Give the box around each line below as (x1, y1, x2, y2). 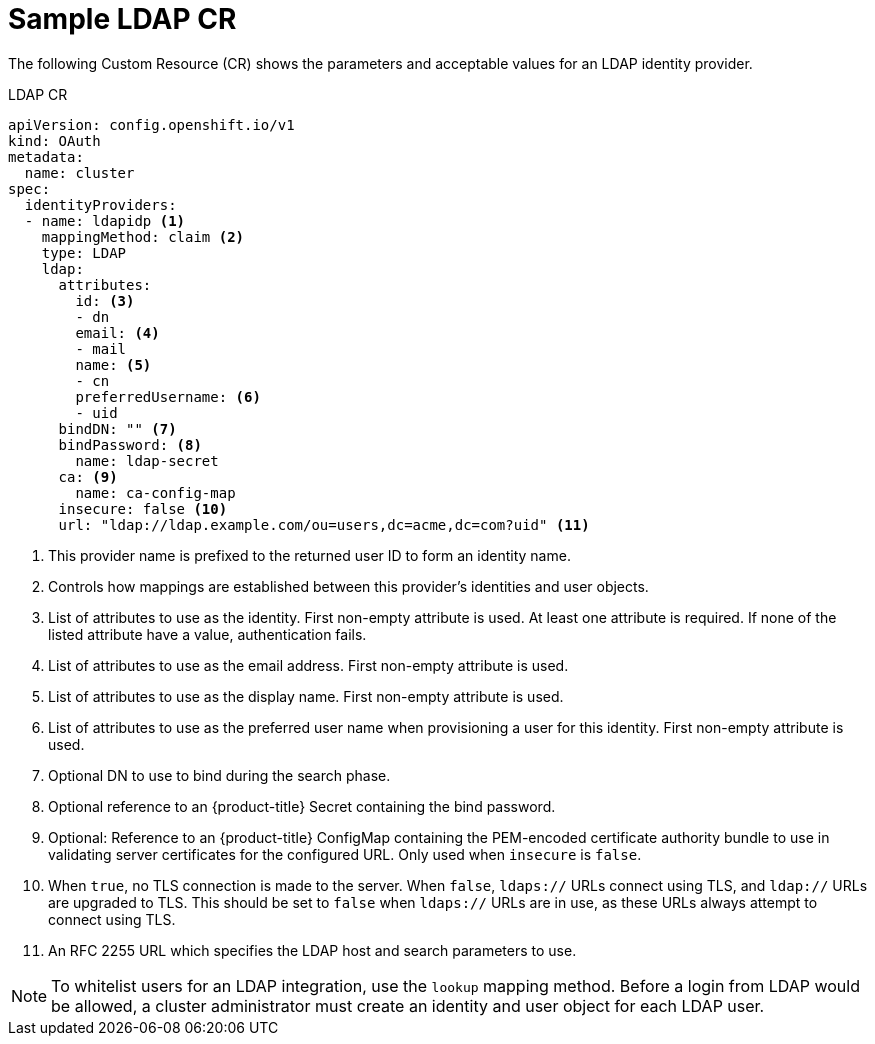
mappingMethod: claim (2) (41, 228, 245, 245)
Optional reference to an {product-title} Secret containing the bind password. (48, 797, 556, 815)
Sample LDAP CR (8, 2, 237, 36)
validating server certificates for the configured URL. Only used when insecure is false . (48, 845, 642, 863)
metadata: (8, 148, 84, 165)
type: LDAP (41, 244, 127, 261)
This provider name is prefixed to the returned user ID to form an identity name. (48, 546, 571, 564)
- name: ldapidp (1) (24, 212, 186, 229)
